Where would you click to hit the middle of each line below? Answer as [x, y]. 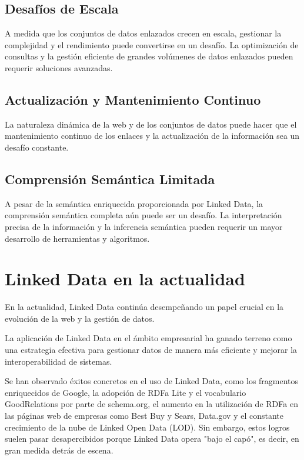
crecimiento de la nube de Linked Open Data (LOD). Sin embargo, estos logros [147, 427]
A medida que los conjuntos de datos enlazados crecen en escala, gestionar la [143, 33]
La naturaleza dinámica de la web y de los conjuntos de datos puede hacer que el [151, 124]
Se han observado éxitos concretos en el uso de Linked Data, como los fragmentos [152, 381]
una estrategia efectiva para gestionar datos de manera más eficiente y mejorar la [151, 350]
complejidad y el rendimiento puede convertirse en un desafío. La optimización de [152, 44]
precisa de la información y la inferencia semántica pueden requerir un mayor [144, 226]
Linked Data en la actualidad [125, 279]
